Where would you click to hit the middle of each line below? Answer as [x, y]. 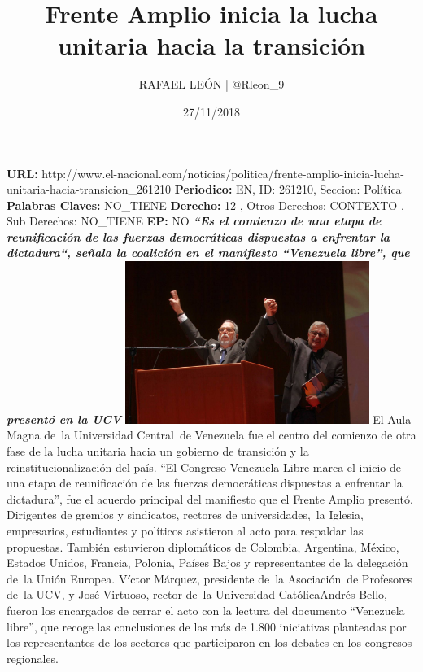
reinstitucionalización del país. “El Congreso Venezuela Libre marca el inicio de [204, 467]
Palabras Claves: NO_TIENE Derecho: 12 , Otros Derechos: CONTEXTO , [205, 205]
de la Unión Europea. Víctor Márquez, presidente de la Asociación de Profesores [210, 578]
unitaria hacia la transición [211, 45]
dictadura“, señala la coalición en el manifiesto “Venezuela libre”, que [208, 253]
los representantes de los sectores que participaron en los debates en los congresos [209, 642]
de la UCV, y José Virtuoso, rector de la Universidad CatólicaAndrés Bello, [197, 594]
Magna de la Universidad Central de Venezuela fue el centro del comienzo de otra [211, 435]
